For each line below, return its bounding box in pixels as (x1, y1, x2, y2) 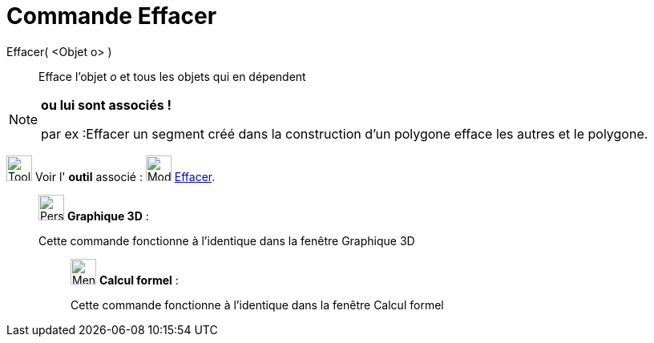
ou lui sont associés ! (41, 96, 172, 113)
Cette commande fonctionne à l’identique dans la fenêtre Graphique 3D (38, 233, 415, 248)
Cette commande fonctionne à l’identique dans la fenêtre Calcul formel (71, 297, 444, 312)
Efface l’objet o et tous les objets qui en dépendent (38, 69, 306, 83)
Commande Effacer (6, 2, 217, 30)
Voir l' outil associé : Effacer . (34, 169, 216, 184)
